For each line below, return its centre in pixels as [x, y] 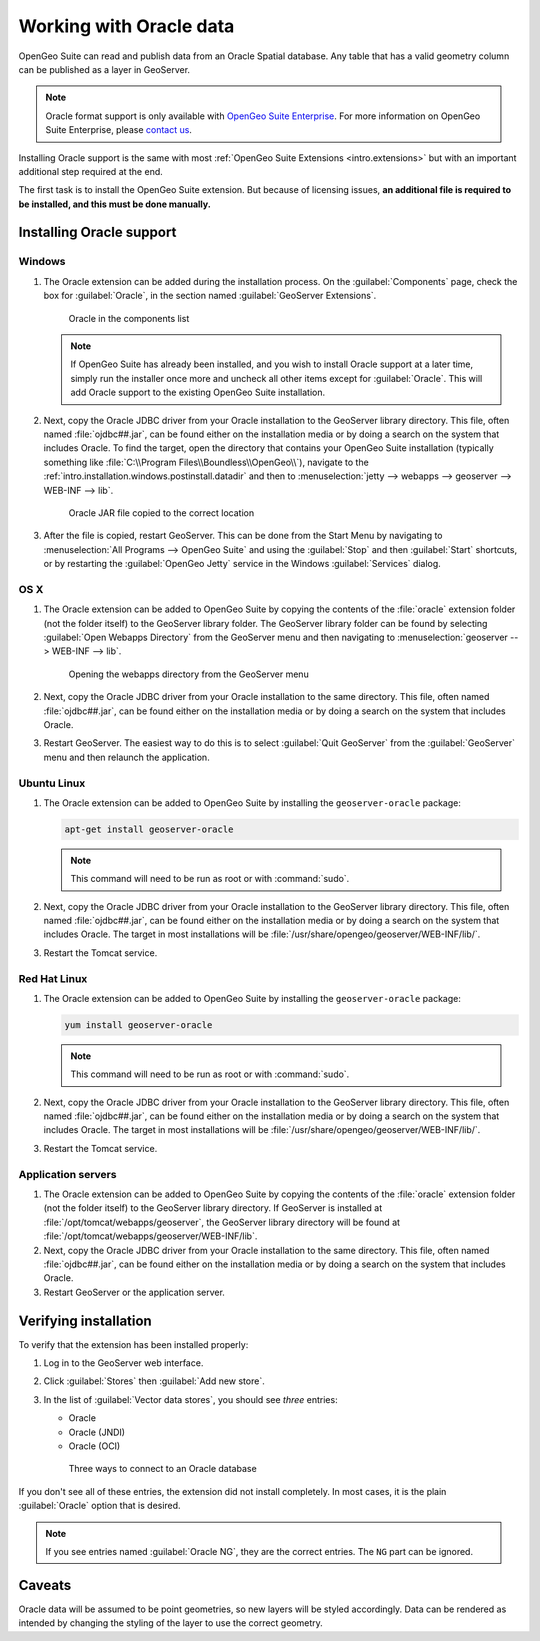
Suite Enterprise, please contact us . [118, 130]
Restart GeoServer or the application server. [134, 1292]
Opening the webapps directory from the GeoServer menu [188, 674]
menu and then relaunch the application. [126, 757]
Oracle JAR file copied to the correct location [161, 512]
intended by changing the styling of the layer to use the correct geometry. [171, 1623]
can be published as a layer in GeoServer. [104, 69]
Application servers [67, 1174]
